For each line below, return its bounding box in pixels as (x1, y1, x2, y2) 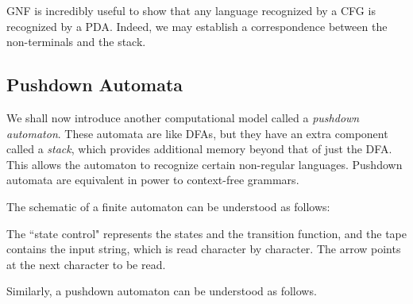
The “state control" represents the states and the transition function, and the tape (6, 225, 407, 241)
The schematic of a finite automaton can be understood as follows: (6, 198, 330, 214)
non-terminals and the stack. (6, 33, 146, 50)
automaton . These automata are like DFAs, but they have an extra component (6, 125, 388, 141)
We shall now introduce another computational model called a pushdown (6, 109, 360, 125)
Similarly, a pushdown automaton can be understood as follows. (6, 283, 317, 299)
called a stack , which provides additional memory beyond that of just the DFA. (6, 140, 392, 157)
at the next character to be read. (6, 256, 166, 272)
